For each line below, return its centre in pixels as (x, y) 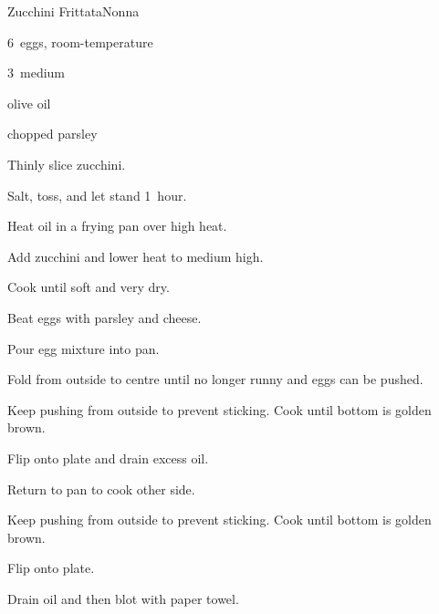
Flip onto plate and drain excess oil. (108, 458)
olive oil (29, 103)
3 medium (36, 73)
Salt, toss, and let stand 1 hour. (97, 195)
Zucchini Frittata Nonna (73, 11)
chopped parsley (52, 134)
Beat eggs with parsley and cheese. (105, 317)
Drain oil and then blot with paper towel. (123, 598)
